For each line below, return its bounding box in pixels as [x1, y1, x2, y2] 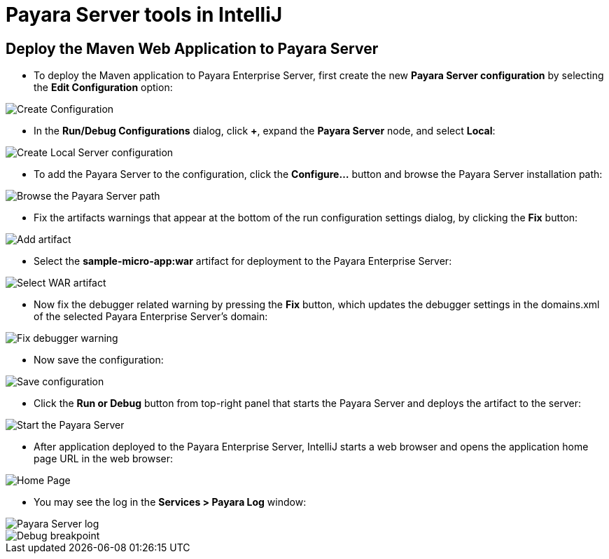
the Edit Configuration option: [34, 81, 173, 94]
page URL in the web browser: [34, 453, 174, 465]
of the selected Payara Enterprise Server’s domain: [34, 310, 268, 323]
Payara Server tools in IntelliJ [6, 3, 283, 27]
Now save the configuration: [34, 354, 164, 366]
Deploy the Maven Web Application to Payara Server [6, 39, 379, 57]
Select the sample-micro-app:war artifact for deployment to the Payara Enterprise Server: [34, 255, 452, 268]
